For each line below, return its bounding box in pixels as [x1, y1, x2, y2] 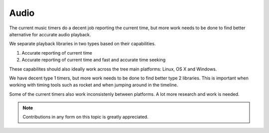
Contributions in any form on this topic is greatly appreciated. [22, 114, 149, 120]
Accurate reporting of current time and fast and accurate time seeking [21, 57, 166, 63]
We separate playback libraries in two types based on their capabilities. [9, 41, 156, 47]
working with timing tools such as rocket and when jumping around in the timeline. [9, 82, 178, 88]
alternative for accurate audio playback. [9, 31, 91, 37]
